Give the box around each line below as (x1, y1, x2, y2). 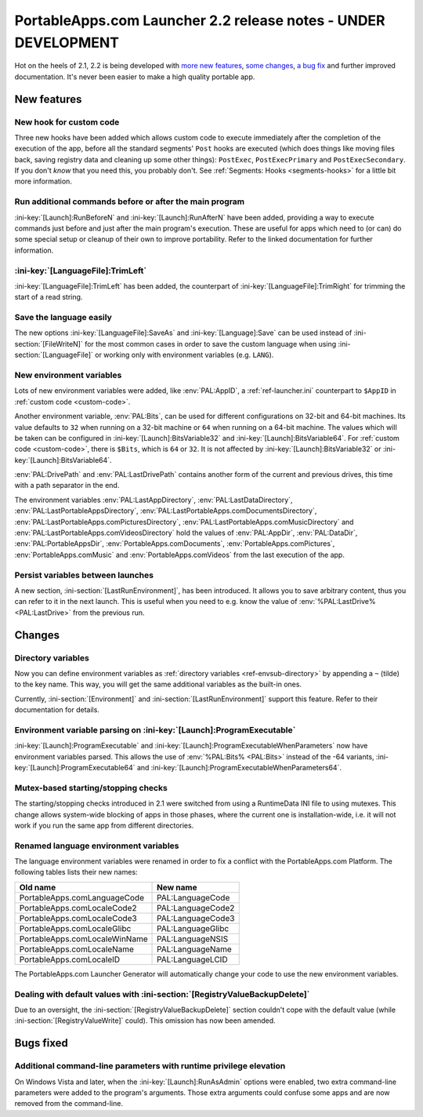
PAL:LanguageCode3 (157, 912, 235, 923)
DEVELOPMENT (14, 34, 120, 51)
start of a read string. (14, 293, 83, 302)
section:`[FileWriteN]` (14, 339, 84, 348)
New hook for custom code (14, 116, 120, 127)
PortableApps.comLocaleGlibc (19, 922, 132, 933)
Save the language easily (14, 312, 113, 323)
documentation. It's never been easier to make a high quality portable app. (14, 71, 255, 82)
